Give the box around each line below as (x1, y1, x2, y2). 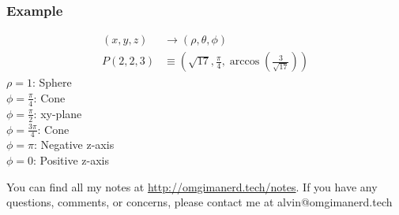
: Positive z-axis (33, 151, 110, 168)
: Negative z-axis (34, 136, 115, 153)
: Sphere (32, 74, 72, 91)
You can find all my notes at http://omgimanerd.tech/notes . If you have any (6, 178, 378, 195)
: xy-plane (33, 105, 82, 121)
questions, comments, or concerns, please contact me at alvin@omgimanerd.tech (6, 194, 393, 210)
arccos (229, 56, 260, 68)
